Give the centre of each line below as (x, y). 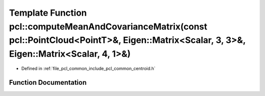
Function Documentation (48, 83)
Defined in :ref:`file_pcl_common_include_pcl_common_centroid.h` (88, 68)
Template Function (48, 13)
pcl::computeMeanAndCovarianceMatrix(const (108, 26)
